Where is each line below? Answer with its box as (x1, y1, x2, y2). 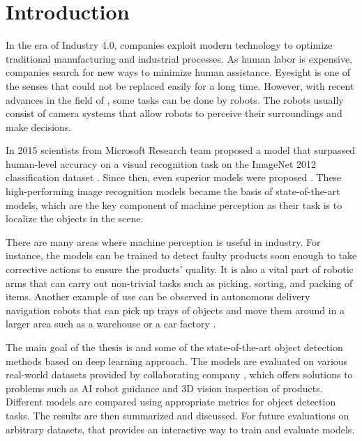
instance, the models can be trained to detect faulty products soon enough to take (6, 248, 357, 263)
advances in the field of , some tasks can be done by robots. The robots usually (6, 92, 344, 107)
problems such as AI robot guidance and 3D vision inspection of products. (6, 380, 323, 395)
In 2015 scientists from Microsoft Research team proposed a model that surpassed (6, 143, 356, 157)
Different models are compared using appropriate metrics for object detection (6, 394, 336, 409)
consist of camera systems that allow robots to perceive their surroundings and (6, 106, 342, 121)
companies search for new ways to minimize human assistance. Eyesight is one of (6, 65, 350, 79)
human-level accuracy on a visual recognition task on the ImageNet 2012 (6, 156, 317, 171)
